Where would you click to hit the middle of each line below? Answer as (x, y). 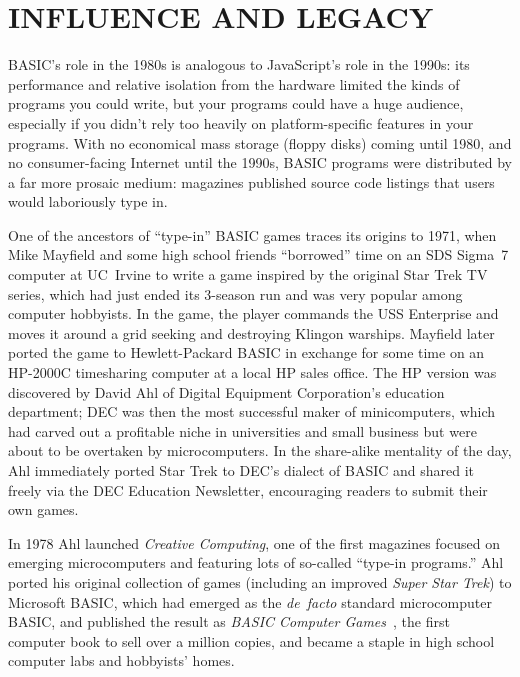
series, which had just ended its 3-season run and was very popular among (235, 293)
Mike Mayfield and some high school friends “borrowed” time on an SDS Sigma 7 (258, 254)
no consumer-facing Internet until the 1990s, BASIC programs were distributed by (260, 162)
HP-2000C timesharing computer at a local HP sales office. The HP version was (252, 372)
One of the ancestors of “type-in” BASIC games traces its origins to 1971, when (252, 234)
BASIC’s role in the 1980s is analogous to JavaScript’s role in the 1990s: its (239, 64)
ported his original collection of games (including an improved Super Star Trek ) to (260, 581)
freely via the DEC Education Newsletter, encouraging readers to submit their (248, 489)
